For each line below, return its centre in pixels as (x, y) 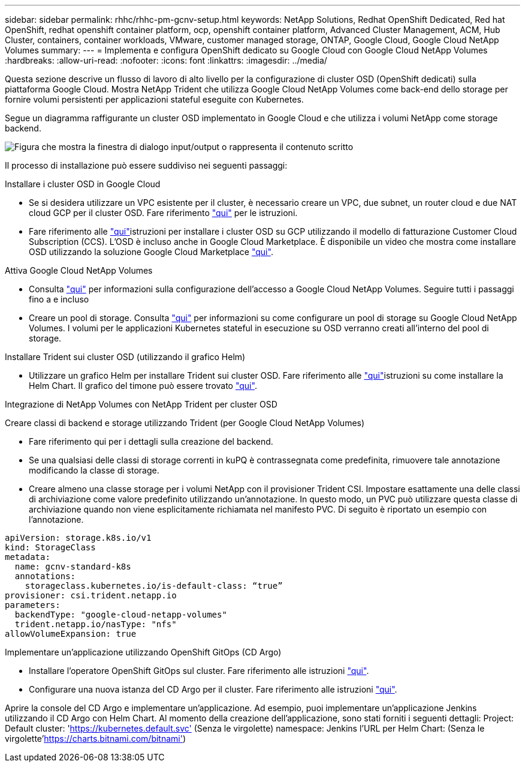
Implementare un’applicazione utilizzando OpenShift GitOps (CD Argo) (143, 652)
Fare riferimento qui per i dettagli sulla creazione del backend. (151, 441)
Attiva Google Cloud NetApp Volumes (79, 270)
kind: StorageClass (50, 547)
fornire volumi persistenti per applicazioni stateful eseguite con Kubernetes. (154, 99)
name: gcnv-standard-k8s (73, 567)
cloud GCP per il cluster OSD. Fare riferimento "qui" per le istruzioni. (163, 213)
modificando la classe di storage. (94, 470)
